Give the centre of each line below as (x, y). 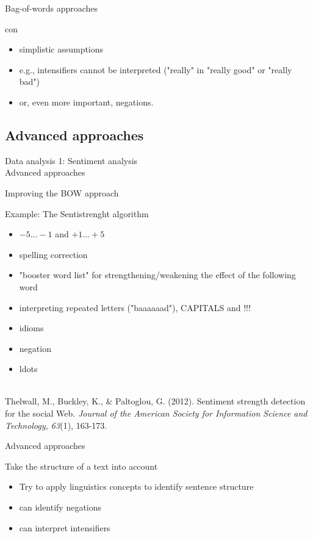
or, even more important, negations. (86, 102)
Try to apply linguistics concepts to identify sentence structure (136, 486)
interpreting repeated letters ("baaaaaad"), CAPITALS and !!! (135, 307)
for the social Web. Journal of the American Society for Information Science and (156, 413)
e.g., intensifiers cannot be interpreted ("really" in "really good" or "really (156, 69)
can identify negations (60, 507)
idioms (31, 328)
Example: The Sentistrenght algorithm (77, 213)
